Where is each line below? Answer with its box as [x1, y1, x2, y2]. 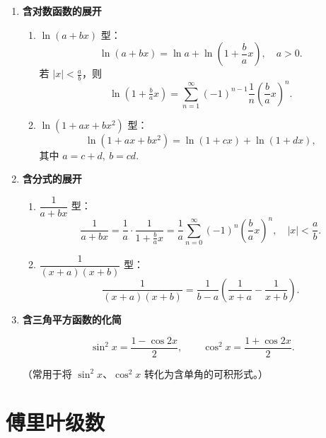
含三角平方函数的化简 [22, 311, 122, 326]
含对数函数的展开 [22, 4, 102, 18]
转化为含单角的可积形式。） [144, 366, 268, 381]
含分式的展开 [22, 171, 82, 186]
